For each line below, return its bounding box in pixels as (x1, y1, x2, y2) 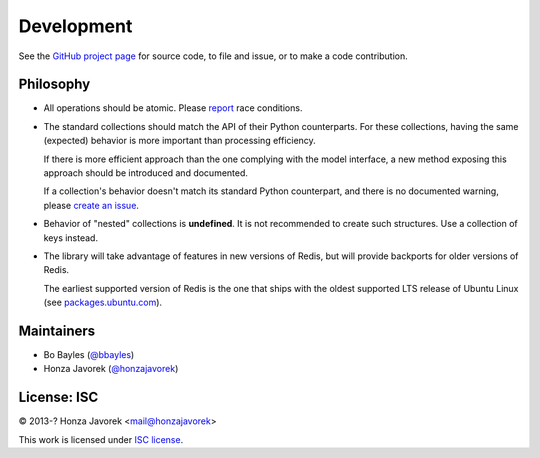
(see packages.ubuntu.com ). (43, 296, 163, 309)
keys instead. (43, 231, 99, 244)
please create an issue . (43, 199, 140, 211)
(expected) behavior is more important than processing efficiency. (43, 135, 317, 147)
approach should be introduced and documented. (43, 167, 249, 179)
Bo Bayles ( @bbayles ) (43, 349, 135, 361)
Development (18, 15, 133, 37)
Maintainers (18, 322, 96, 339)
